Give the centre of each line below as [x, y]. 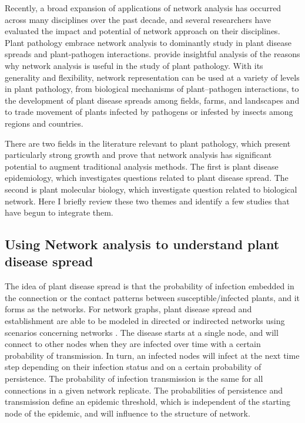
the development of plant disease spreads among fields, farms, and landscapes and [152, 100]
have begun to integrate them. [59, 212]
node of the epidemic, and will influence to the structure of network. [128, 413]
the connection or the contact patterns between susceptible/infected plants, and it [152, 297]
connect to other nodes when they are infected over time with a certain [133, 344]
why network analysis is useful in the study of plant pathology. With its [134, 65]
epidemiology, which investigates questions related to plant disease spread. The [147, 178]
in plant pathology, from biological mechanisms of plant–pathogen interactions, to [152, 89]
